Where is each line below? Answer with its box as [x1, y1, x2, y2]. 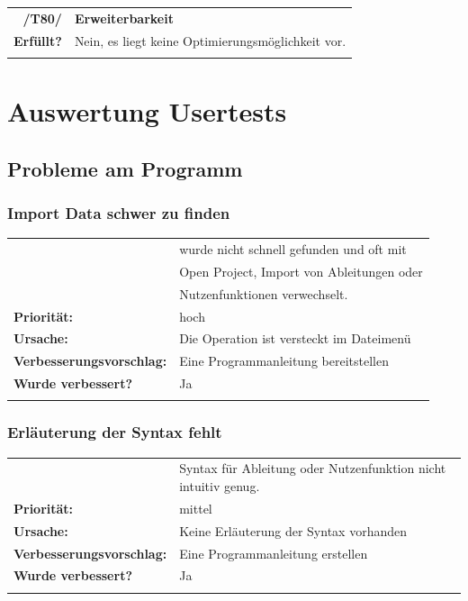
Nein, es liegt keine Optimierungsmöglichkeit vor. [74, 31, 346, 50]
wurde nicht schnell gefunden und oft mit [179, 240, 407, 259]
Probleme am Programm [7, 154, 243, 182]
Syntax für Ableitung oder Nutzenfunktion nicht [179, 459, 446, 478]
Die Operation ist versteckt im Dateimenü [179, 329, 411, 348]
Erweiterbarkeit [74, 8, 174, 27]
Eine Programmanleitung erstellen [179, 543, 368, 562]
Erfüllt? [13, 31, 62, 50]
